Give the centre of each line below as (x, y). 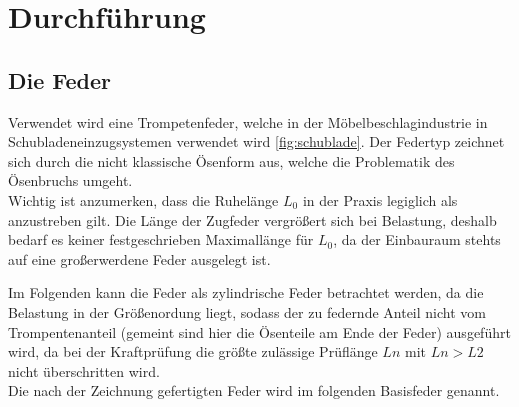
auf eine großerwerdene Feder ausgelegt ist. (139, 258)
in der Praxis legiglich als (380, 199)
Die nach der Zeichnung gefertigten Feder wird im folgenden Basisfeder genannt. (254, 390)
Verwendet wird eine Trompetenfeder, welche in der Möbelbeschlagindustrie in (248, 121)
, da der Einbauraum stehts (417, 239)
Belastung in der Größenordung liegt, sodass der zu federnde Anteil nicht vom (247, 311)
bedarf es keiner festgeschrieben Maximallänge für (161, 239)
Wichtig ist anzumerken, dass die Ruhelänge (143, 199)
